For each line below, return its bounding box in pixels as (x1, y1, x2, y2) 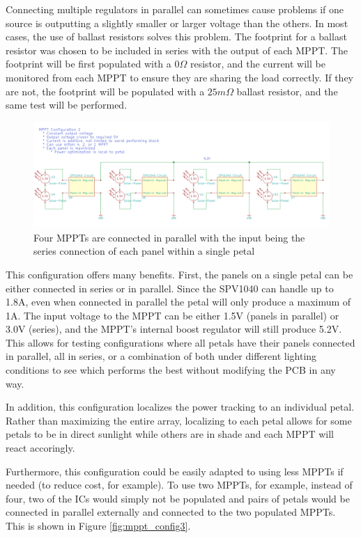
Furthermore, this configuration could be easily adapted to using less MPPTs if (6, 464, 344, 478)
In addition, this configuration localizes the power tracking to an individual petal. (6, 399, 355, 414)
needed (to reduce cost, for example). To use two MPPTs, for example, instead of (6, 477, 353, 492)
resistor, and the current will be (190, 56, 325, 71)
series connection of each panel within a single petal (33, 244, 255, 258)
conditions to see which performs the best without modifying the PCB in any (6, 363, 336, 377)
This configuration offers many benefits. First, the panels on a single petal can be (6, 267, 353, 281)
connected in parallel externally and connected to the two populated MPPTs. (6, 505, 336, 519)
